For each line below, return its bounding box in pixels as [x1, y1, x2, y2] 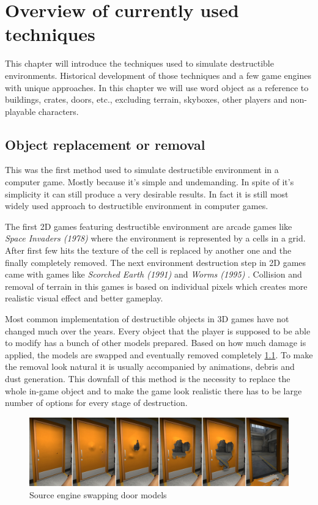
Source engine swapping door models [29, 488, 167, 501]
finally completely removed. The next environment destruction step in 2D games [5, 256, 306, 268]
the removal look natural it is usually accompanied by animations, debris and [5, 360, 295, 373]
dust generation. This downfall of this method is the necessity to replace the [5, 372, 290, 385]
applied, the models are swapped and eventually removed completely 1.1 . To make [5, 348, 313, 361]
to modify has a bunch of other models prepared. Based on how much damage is [5, 336, 306, 349]
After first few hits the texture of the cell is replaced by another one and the [5, 244, 292, 257]
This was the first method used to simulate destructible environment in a [5, 163, 279, 176]
